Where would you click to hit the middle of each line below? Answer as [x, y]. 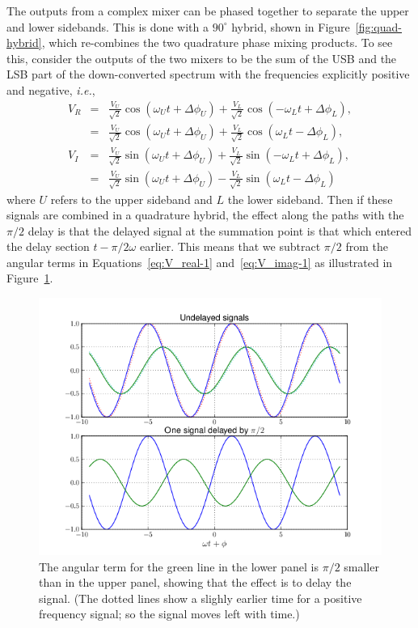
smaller [361, 566]
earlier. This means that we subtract [230, 246]
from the [367, 246]
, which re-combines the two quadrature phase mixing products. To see [217, 42]
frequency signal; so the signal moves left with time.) [169, 614]
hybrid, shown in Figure [291, 26]
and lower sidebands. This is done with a [108, 26]
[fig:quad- [378, 26]
